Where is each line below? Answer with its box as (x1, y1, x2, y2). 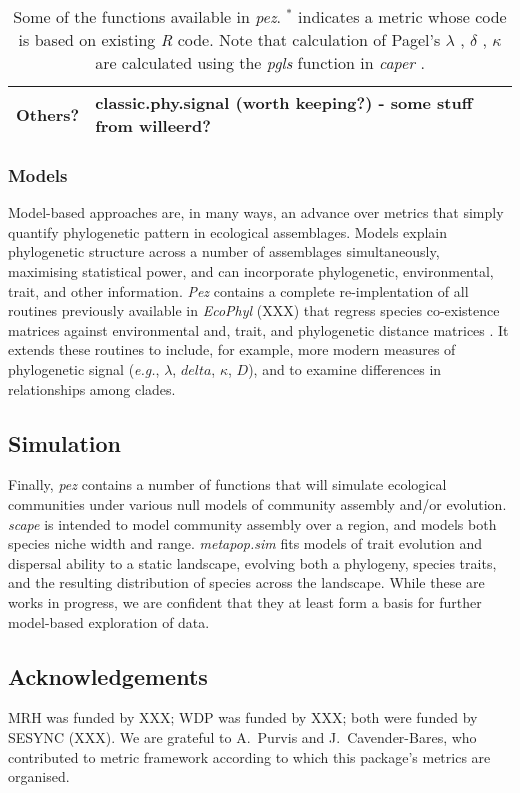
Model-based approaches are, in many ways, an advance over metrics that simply (8, 202, 504, 223)
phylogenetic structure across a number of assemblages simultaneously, (8, 241, 440, 262)
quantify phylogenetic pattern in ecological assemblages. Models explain (8, 221, 448, 242)
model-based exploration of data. (8, 611, 210, 632)
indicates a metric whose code (298, 5, 507, 28)
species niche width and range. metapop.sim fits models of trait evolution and (8, 533, 483, 554)
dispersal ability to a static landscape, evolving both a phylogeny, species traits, (8, 552, 497, 573)
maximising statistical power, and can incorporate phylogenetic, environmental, (8, 261, 494, 281)
